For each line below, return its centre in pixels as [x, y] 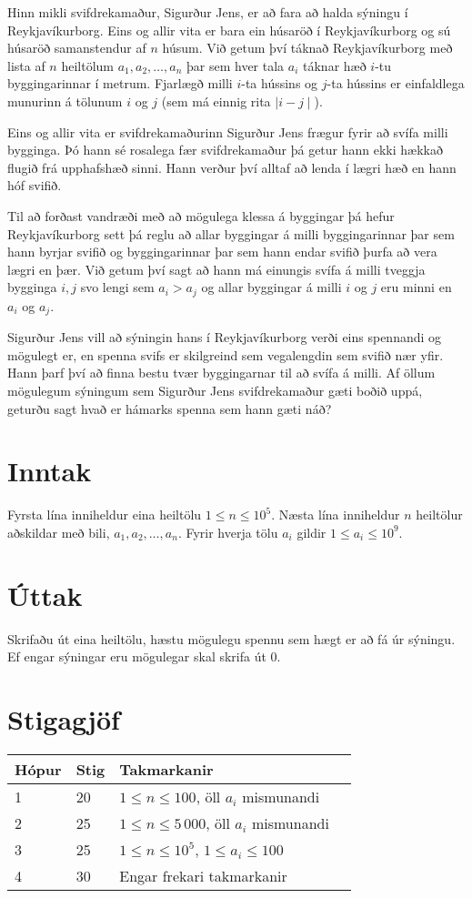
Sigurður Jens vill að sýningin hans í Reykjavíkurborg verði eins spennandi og [225, 337]
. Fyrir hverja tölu [228, 532]
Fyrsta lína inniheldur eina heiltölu [105, 515]
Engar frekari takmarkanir [203, 875]
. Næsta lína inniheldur [336, 515]
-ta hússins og [280, 83]
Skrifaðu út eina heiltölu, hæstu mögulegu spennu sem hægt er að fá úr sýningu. [231, 638]
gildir [311, 532]
